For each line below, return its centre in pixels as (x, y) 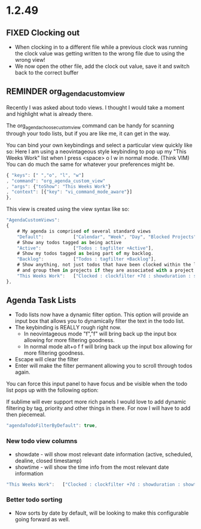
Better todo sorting (34, 500)
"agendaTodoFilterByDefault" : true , (52, 426)
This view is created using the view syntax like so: (68, 209)
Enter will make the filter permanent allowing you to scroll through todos (103, 366)
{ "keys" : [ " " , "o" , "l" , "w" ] (45, 175)
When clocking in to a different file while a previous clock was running (101, 47)
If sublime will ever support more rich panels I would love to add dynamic (96, 402)
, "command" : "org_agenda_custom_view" (56, 181)
